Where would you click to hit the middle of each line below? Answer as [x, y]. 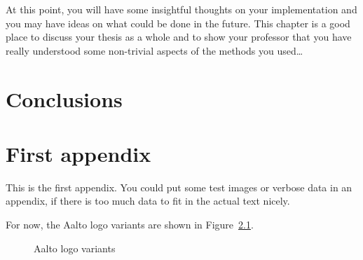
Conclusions [64, 98]
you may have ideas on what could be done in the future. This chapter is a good [178, 23]
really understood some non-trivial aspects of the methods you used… [155, 50]
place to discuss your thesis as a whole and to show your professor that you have [179, 37]
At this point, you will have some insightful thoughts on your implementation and [181, 9]
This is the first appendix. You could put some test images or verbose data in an [179, 187]
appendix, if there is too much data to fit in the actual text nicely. [148, 201]
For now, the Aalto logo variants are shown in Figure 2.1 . [130, 225]
